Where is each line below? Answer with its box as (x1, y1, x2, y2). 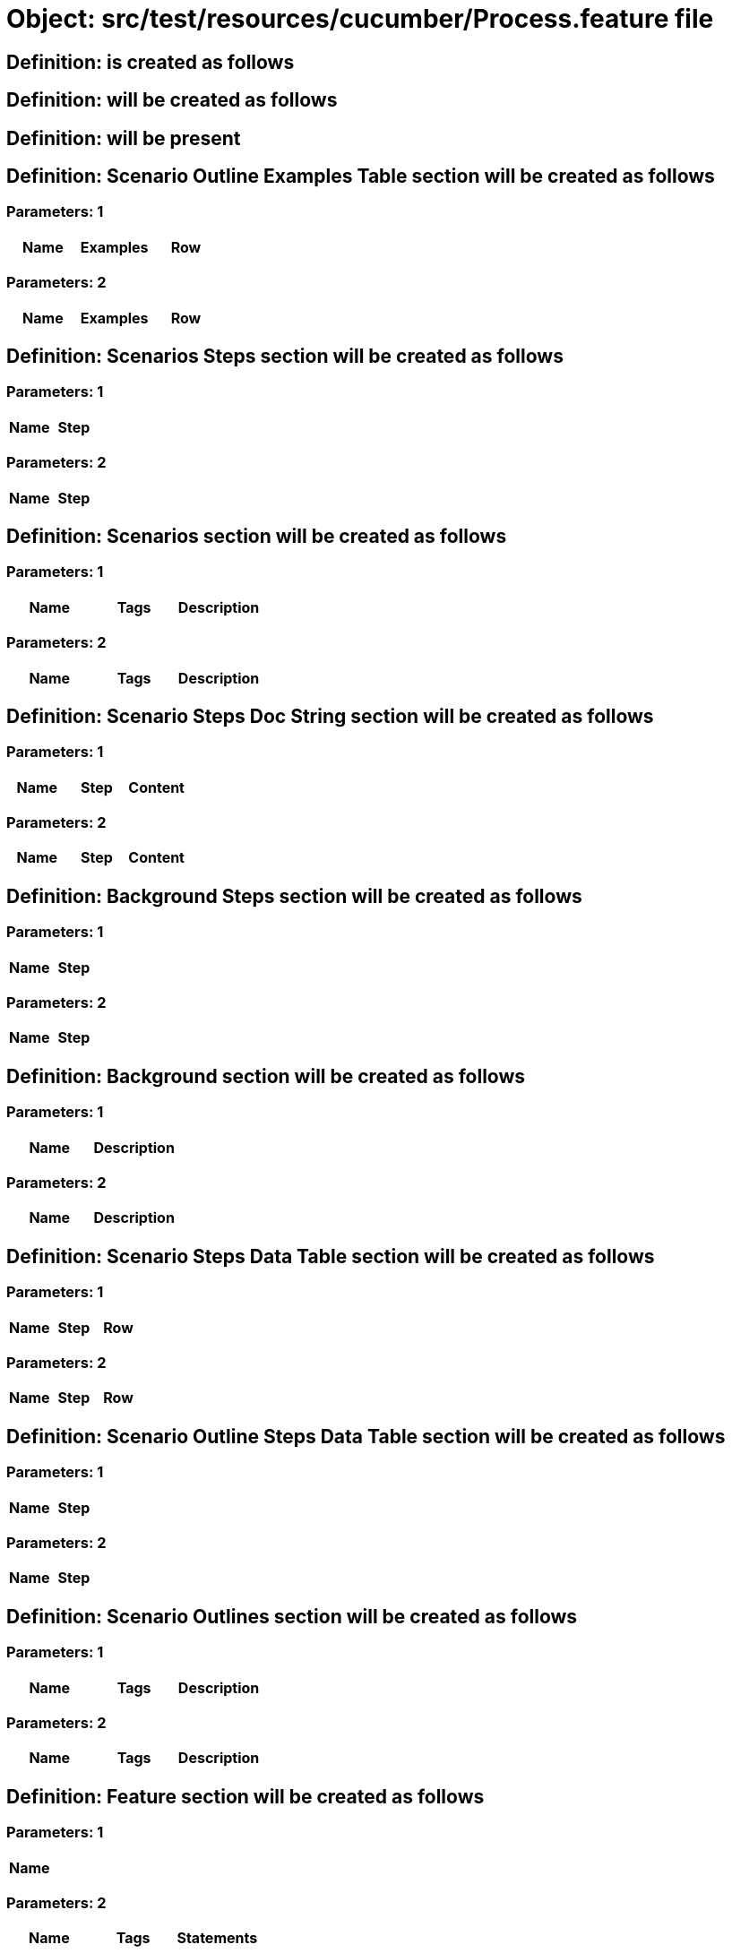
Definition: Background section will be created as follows (6, 1064, 526, 1088)
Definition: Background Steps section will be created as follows (6, 884, 582, 908)
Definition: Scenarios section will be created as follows (6, 524, 507, 547)
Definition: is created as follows (6, 50, 295, 73)
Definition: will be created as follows (6, 89, 338, 112)
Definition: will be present (6, 126, 241, 150)
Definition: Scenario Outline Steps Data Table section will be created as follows (6, 1424, 726, 1448)
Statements (177, 1929, 258, 1948)
